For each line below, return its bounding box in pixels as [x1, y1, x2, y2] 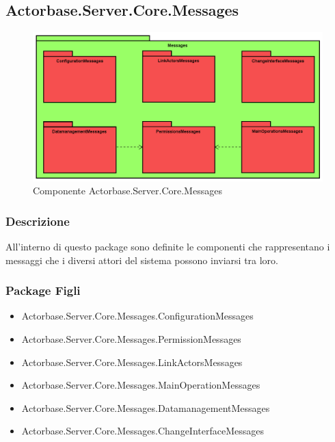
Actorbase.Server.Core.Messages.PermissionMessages [21, 331, 241, 346]
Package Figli [5, 282, 81, 299]
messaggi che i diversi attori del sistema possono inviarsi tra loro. [5, 252, 278, 267]
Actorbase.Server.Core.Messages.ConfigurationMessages [21, 309, 254, 323]
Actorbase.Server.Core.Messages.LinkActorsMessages [21, 354, 243, 369]
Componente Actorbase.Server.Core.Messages [33, 183, 222, 198]
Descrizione [5, 212, 70, 229]
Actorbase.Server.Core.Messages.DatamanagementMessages [21, 400, 270, 415]
